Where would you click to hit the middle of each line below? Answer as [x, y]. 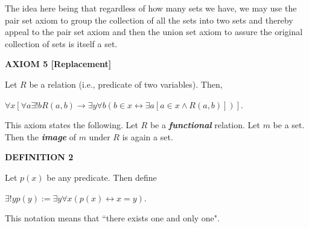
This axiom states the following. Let [72, 125]
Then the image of [40, 136]
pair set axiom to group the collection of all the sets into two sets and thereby [149, 20]
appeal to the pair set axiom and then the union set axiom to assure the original [154, 32]
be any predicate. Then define [102, 177]
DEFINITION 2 [39, 157]
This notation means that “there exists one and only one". [112, 218]
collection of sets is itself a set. [61, 43]
